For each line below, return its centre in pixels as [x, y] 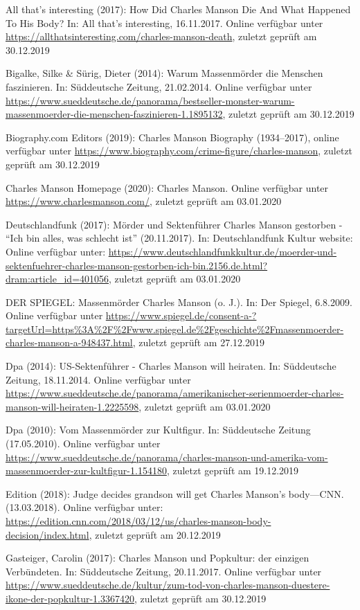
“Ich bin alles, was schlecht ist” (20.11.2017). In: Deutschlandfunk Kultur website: [179, 238]
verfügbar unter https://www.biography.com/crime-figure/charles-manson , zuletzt [179, 151]
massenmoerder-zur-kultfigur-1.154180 [86, 470]
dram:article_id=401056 [57, 279]
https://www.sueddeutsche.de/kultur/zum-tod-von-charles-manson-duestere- [168, 585]
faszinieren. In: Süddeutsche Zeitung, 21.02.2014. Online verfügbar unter [159, 86]
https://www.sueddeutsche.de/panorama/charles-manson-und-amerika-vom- [167, 457]
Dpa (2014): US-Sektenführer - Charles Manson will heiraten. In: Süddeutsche [171, 366]
